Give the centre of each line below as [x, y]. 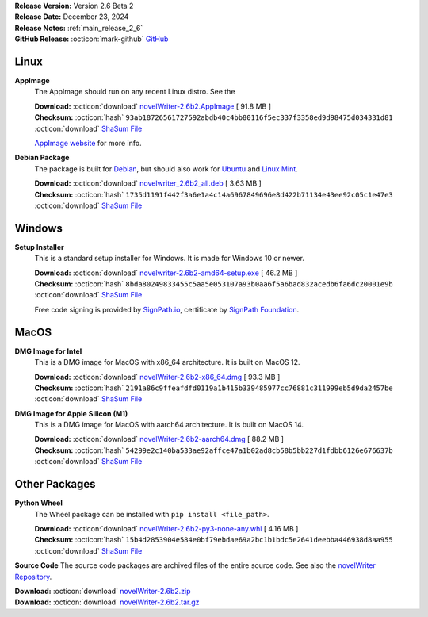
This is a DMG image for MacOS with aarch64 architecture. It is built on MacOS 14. [169, 425]
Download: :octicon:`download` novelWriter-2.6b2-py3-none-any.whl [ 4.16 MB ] [166, 528]
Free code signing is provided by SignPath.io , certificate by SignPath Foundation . [167, 309]
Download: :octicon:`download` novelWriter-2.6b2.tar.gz [107, 602]
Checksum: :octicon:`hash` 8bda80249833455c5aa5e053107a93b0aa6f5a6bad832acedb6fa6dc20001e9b [214, 284]
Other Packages [55, 484]
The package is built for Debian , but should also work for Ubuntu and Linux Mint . [166, 169]
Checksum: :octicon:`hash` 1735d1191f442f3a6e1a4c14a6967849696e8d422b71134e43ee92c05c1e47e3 [214, 194]
